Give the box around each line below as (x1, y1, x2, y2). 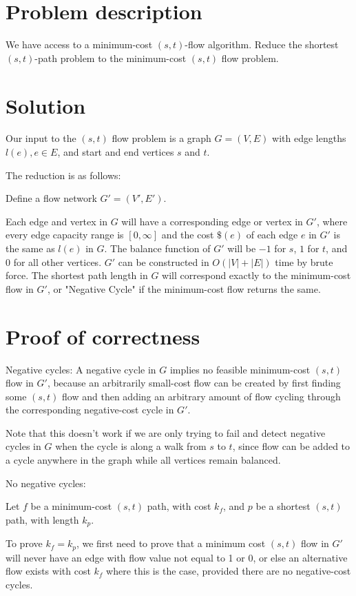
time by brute (275, 254, 333, 269)
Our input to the (6, 131, 76, 145)
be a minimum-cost (30, 499, 112, 513)
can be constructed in (118, 254, 209, 269)
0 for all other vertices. (6, 254, 102, 269)
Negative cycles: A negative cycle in (6, 362, 156, 376)
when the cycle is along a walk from (55, 439, 207, 453)
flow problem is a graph (112, 131, 211, 145)
